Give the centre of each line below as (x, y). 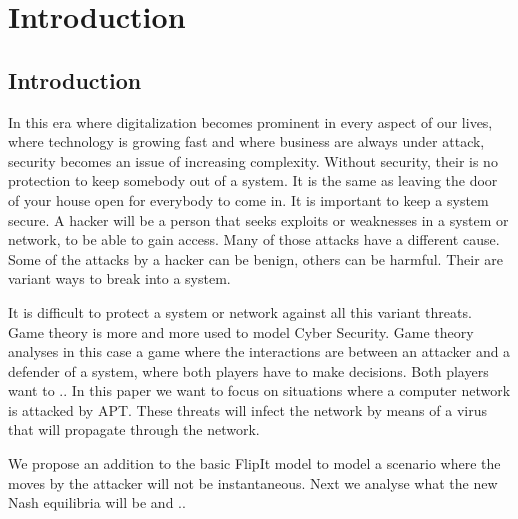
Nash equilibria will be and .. (97, 502)
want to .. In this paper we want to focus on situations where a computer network (259, 390)
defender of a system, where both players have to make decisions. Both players (248, 370)
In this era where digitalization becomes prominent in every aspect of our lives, (250, 121)
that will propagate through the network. (134, 429)
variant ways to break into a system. (119, 278)
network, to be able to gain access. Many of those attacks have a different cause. (254, 239)
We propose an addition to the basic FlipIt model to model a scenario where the (254, 463)
